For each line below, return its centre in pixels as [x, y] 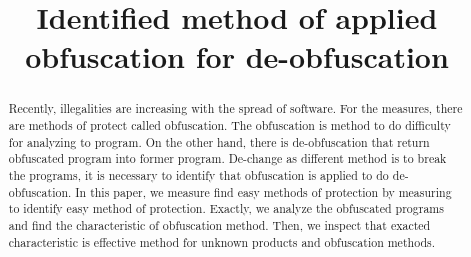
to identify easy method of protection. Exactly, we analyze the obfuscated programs [226, 208]
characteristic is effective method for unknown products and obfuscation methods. [222, 241]
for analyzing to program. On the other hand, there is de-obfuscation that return [219, 141]
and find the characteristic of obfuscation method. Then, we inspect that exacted [219, 224]
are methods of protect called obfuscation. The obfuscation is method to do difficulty [229, 125]
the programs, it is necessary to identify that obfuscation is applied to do [198, 174]
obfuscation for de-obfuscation [237, 56]
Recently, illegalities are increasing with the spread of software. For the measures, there [235, 108]
